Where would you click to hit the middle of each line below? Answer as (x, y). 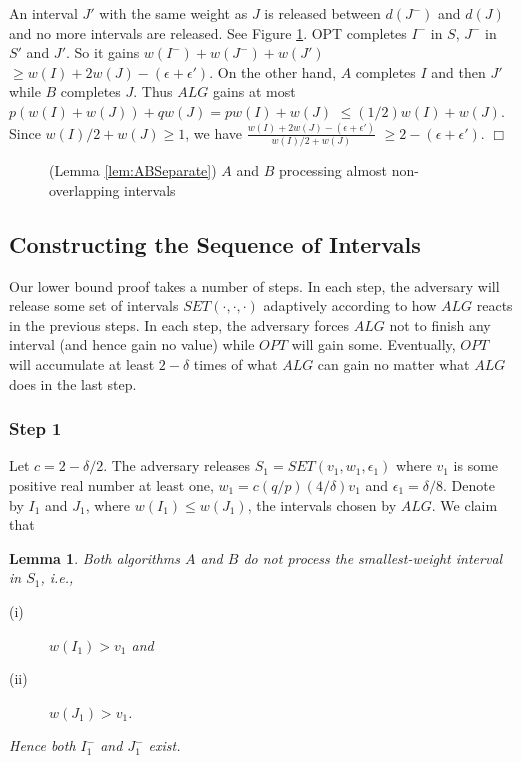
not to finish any (440, 324)
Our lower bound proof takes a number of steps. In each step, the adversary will (254, 285)
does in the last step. (73, 383)
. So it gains (103, 52)
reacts (494, 305)
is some (476, 465)
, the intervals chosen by (322, 504)
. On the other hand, (273, 71)
